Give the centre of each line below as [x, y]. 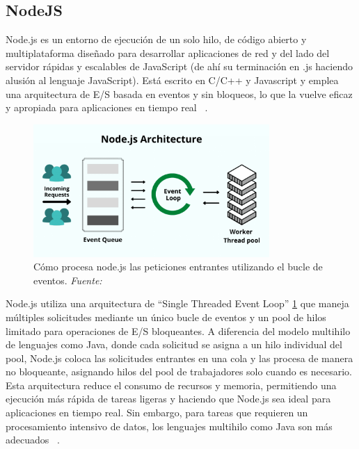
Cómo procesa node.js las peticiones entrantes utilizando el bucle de [178, 267]
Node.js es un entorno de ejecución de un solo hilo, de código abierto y [156, 39]
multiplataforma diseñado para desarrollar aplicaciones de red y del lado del [168, 52]
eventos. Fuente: [68, 280]
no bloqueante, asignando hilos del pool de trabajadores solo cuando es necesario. [179, 372]
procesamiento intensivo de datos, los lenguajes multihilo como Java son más [169, 426]
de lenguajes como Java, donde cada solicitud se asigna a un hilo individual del [174, 344]
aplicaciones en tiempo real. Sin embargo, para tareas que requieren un [157, 413]
